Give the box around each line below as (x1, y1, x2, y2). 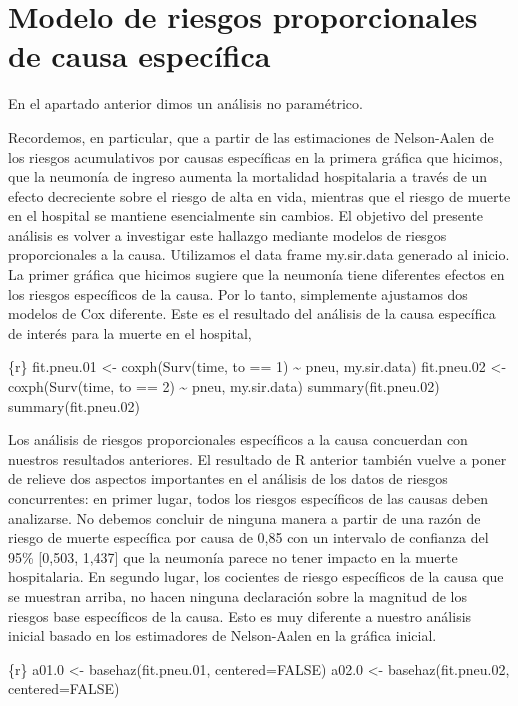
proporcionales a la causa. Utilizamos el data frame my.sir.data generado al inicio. (8, 244, 510, 265)
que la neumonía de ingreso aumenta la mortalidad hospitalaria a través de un (8, 166, 488, 187)
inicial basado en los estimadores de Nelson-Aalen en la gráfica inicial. (8, 625, 437, 646)
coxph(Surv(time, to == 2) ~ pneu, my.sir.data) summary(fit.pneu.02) (8, 376, 440, 397)
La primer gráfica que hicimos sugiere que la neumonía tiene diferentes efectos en (8, 264, 505, 285)
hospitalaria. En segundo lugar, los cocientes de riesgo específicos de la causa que (8, 566, 504, 587)
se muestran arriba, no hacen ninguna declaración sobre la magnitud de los (8, 585, 468, 606)
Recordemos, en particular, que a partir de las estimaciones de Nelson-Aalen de (8, 126, 494, 147)
